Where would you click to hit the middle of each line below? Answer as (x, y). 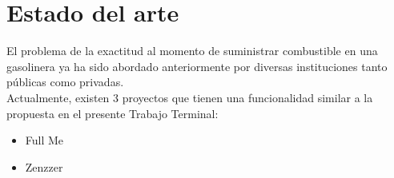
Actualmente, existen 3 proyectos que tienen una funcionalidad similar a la (190, 97)
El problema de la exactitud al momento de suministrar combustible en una (192, 51)
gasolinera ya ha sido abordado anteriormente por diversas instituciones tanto (197, 66)
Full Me (44, 140)
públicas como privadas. (65, 82)
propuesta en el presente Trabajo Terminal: (113, 113)
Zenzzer (44, 166)
